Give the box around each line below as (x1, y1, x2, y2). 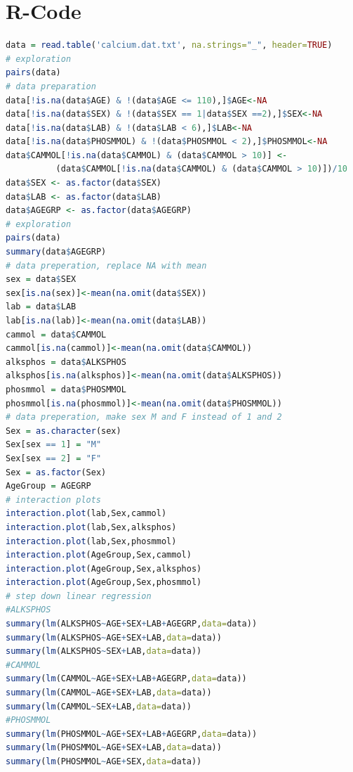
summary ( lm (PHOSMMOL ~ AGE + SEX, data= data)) (6, 757, 202, 766)
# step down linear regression (6, 591, 152, 601)
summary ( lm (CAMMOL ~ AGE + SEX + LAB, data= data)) (6, 688, 212, 698)
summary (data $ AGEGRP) (6, 247, 107, 257)
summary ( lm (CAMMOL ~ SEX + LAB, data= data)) (6, 701, 192, 712)
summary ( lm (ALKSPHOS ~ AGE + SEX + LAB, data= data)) (6, 632, 222, 643)
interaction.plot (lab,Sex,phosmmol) (6, 536, 177, 546)
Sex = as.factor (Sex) (6, 467, 107, 477)
